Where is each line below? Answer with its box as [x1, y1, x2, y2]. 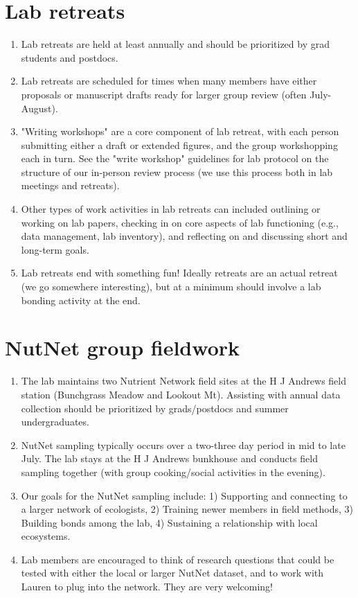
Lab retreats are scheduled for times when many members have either [21, 73, 317, 88]
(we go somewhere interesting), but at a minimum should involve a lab [21, 279, 321, 294]
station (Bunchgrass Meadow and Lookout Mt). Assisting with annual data [21, 387, 341, 401]
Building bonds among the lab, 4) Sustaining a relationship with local [21, 515, 318, 529]
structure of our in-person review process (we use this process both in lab [21, 164, 333, 179]
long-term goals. [21, 242, 89, 256]
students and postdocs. [21, 50, 118, 64]
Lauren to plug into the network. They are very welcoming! [21, 579, 273, 594]
